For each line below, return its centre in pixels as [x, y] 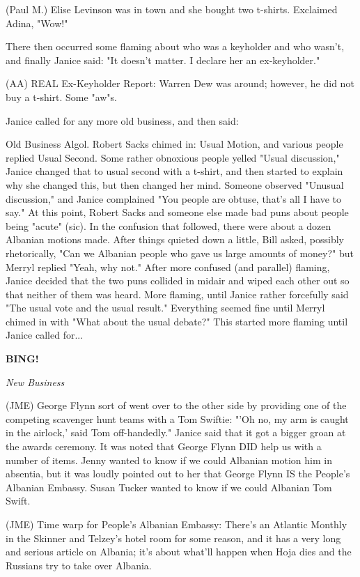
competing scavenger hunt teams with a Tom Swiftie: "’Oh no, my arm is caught [177, 418]
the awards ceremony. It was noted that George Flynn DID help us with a [164, 446]
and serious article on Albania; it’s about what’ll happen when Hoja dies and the [179, 552]
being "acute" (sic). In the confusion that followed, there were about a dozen [169, 225]
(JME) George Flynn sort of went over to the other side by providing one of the [176, 405]
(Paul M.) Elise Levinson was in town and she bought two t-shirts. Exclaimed [172, 9]
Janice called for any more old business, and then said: [122, 120]
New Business [35, 382]
